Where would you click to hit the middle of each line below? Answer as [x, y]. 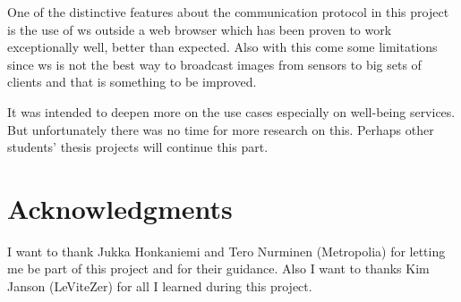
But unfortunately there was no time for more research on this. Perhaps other [221, 129]
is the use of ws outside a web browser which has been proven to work [200, 29]
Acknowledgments [120, 208]
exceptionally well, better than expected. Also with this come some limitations [222, 47]
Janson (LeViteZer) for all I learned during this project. [160, 286]
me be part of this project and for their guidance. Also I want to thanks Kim [218, 268]
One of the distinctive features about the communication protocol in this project [228, 12]
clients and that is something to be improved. [132, 82]
